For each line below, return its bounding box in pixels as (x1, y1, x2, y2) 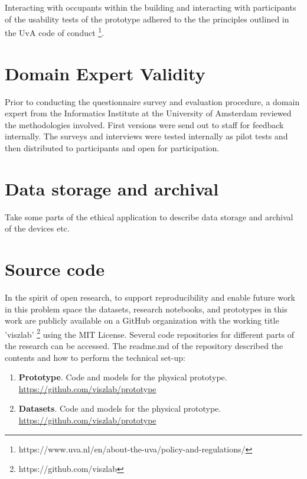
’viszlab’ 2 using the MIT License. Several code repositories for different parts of (5, 326, 295, 340)
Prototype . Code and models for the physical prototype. (18, 371, 227, 383)
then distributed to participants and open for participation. (5, 141, 220, 154)
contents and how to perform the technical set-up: (5, 351, 185, 363)
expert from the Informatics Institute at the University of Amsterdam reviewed (5, 107, 292, 119)
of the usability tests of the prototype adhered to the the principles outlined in (5, 12, 289, 25)
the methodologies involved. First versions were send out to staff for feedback (5, 118, 284, 131)
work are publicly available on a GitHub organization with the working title (5, 314, 279, 327)
